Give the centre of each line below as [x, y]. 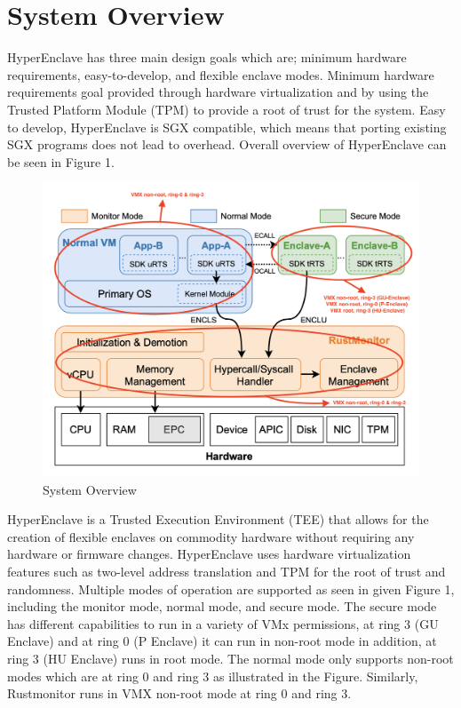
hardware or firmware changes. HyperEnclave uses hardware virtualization [209, 554]
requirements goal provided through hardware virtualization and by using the [218, 92]
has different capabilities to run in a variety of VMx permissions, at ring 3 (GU [223, 623]
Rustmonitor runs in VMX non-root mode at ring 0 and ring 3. [179, 693]
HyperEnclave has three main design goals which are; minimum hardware [207, 57]
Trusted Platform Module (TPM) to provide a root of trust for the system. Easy [227, 109]
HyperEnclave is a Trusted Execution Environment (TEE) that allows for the [218, 519]
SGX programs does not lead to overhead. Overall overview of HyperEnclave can [227, 144]
